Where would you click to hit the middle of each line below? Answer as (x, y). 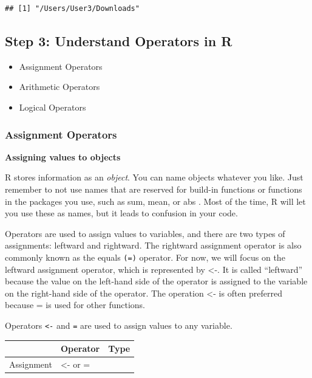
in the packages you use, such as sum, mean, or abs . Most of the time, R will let (155, 201)
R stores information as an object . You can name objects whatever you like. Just (154, 177)
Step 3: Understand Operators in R (119, 40)
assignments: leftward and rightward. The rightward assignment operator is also (153, 245)
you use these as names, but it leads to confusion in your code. (121, 213)
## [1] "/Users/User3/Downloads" (72, 9)
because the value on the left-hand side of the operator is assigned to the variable (156, 281)
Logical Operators (53, 107)
